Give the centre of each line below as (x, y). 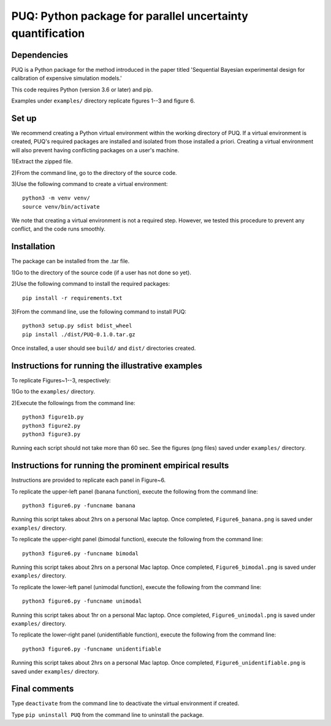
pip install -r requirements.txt (72, 298)
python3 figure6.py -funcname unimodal (82, 601)
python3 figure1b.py (53, 417)
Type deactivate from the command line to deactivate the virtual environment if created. (125, 703)
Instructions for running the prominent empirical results (120, 465)
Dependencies (40, 55)
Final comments (43, 689)
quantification (48, 33)
